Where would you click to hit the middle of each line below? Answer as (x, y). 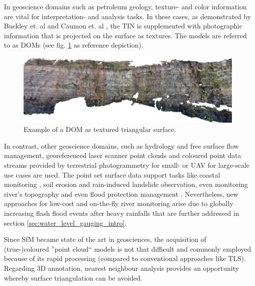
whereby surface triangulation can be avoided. (73, 277)
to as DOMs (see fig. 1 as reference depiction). (74, 45)
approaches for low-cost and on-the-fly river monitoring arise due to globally (119, 203)
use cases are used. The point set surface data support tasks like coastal (112, 174)
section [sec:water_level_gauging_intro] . (65, 222)
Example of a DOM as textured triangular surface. (100, 129)
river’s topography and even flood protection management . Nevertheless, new (121, 194)
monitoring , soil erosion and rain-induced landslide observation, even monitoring (126, 184)
